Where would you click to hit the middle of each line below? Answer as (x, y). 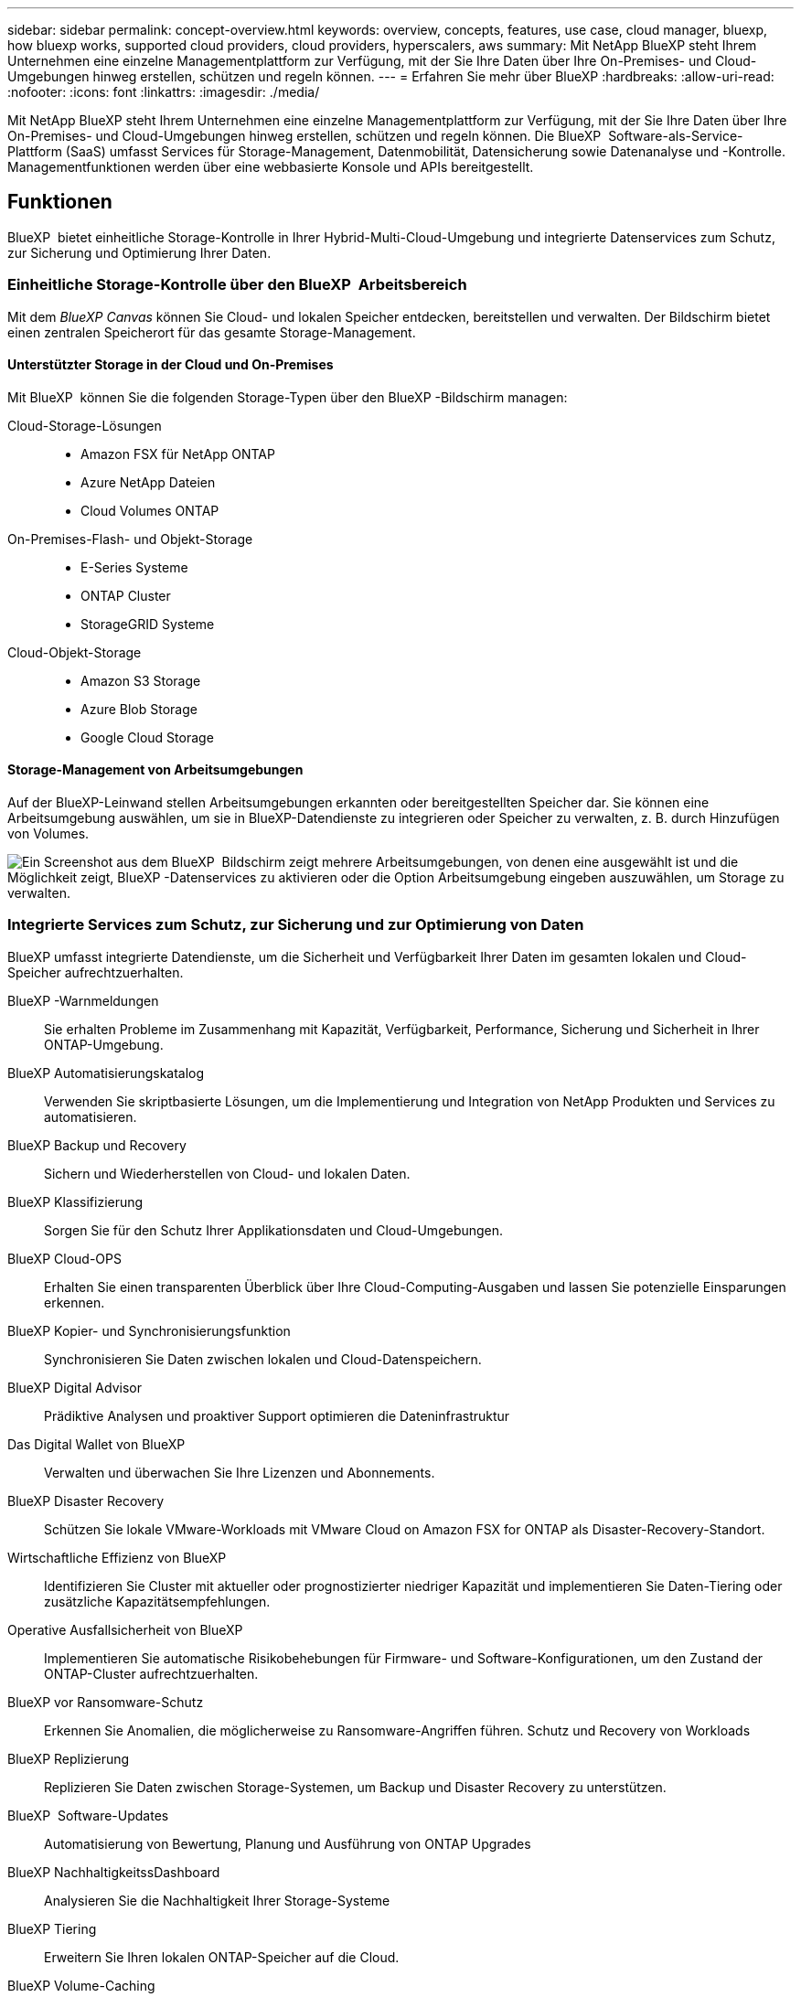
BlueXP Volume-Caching (81, 1985)
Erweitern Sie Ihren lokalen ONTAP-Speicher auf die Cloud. (222, 1957)
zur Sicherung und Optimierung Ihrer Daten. (139, 252)
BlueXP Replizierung (69, 1758)
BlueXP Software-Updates (88, 1815)
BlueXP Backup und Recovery (97, 1145)
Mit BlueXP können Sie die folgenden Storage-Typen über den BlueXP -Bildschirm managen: (288, 397)
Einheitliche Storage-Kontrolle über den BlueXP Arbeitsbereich (237, 285)
